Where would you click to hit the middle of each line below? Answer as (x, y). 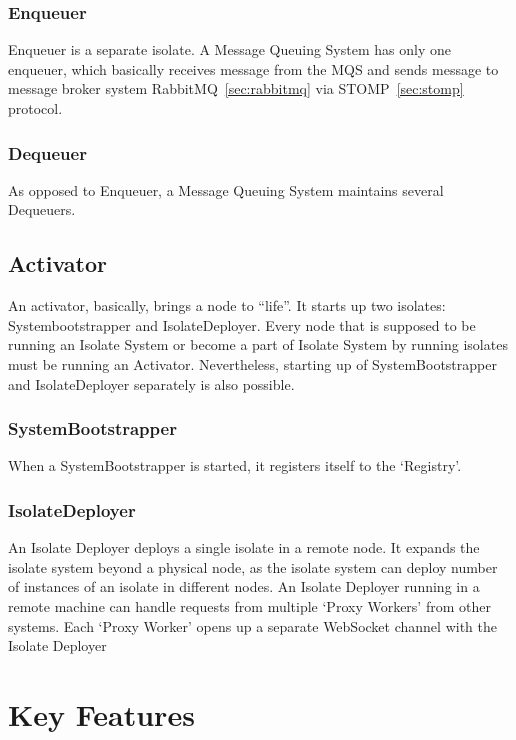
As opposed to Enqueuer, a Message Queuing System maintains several (226, 189)
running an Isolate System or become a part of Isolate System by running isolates (258, 344)
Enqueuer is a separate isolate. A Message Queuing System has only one (229, 49)
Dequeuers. (42, 209)
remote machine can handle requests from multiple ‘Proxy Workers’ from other (249, 605)
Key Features (101, 713)
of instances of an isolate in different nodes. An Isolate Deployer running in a (244, 586)
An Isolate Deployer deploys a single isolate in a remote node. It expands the (244, 547)
